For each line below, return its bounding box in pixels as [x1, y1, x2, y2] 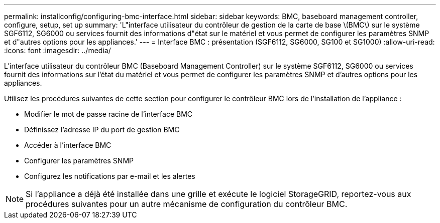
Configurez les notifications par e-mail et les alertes [24, 172, 195, 180]
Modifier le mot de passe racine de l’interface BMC [24, 110, 193, 118]
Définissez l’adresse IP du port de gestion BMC [24, 125, 180, 134]
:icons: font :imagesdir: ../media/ [4, 46, 111, 55]
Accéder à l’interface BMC [24, 141, 112, 149]
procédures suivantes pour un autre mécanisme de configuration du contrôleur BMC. [26, 199, 348, 209]
